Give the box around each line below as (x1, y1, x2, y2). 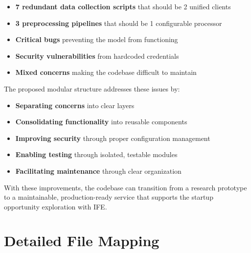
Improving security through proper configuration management (15, 133, 210, 143)
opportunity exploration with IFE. (4, 201, 107, 211)
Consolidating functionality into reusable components (15, 116, 187, 127)
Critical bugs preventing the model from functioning (15, 34, 178, 45)
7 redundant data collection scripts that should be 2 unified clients (15, 1, 231, 11)
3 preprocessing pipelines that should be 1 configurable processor (15, 18, 222, 28)
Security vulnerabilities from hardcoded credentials (15, 50, 179, 61)
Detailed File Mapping (4, 230, 160, 250)
